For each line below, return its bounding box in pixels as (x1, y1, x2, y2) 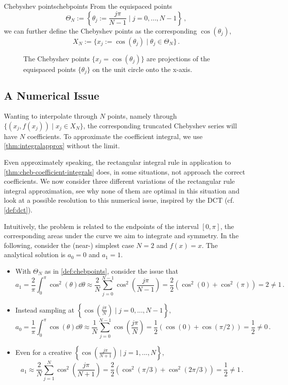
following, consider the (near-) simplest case (4, 240, 134, 250)
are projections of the (146, 53, 210, 63)
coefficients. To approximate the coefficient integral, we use (27, 131, 203, 141)
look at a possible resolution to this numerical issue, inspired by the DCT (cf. (4, 195, 235, 205)
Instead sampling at (15, 304, 74, 315)
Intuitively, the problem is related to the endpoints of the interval (4, 221, 199, 231)
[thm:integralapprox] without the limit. (4, 140, 120, 151)
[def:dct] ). (4, 205, 33, 214)
